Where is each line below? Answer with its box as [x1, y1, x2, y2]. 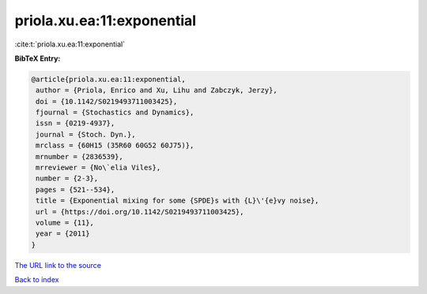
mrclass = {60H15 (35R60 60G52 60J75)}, [36, 141, 195, 150]
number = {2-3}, [36, 174, 99, 183]
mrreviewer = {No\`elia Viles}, [36, 163, 161, 173]
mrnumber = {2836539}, [36, 152, 124, 161]
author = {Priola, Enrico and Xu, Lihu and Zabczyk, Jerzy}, [36, 86, 278, 95]
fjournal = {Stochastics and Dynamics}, [36, 108, 195, 117]
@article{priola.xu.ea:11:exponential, [31, 75, 186, 84]
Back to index [14, 275, 59, 285]
